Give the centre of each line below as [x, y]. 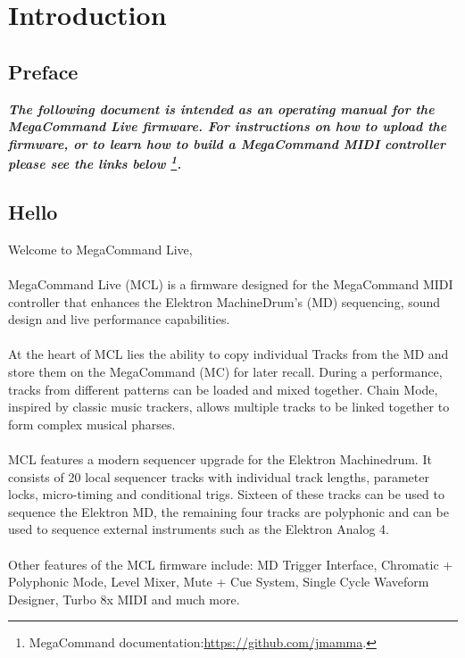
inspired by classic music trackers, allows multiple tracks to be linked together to [229, 407]
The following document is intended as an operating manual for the [221, 108]
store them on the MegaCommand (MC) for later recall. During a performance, [225, 371]
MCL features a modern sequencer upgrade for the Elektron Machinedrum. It [220, 458]
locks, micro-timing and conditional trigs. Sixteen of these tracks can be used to [226, 494]
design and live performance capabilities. [119, 319]
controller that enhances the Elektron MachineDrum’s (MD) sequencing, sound [224, 301]
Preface [43, 71]
